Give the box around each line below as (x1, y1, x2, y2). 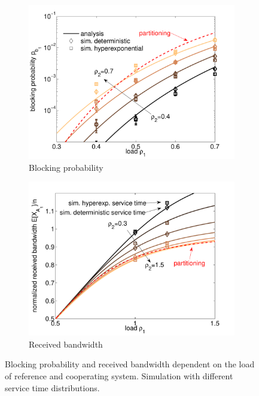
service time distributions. (5, 381, 100, 394)
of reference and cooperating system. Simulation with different (5, 369, 233, 382)
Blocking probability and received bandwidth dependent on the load (5, 358, 255, 370)
